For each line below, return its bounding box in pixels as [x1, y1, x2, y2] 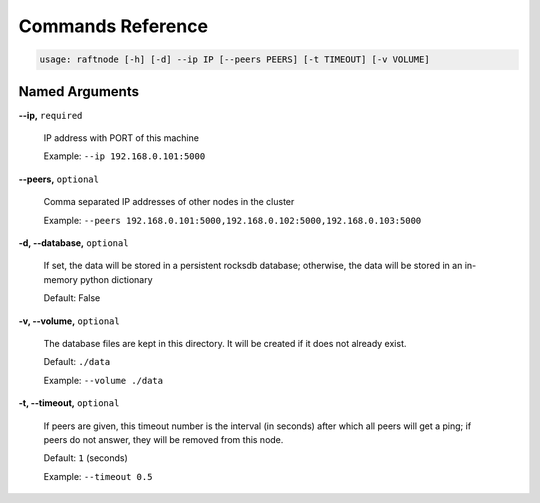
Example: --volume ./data [43, 374, 164, 386]
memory [43, 273, 79, 285]
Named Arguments [18, 83, 140, 100]
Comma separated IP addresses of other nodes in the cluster [43, 196, 295, 208]
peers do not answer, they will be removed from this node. [43, 433, 284, 445]
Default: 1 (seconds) [43, 452, 129, 464]
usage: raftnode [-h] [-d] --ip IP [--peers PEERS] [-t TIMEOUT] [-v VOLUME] [39, 54, 430, 65]
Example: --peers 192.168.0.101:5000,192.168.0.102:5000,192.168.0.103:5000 [43, 214, 422, 226]
